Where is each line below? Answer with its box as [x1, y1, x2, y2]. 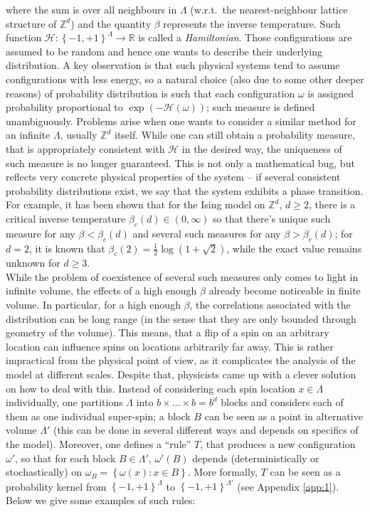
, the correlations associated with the [189, 297, 351, 312]
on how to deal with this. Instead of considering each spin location [6, 380, 295, 395]
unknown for [6, 255, 60, 270]
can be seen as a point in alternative [204, 408, 363, 423]
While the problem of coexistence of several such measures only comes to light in [6, 269, 359, 284]
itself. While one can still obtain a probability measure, [115, 127, 355, 142]
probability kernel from [6, 479, 107, 494]
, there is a [308, 197, 356, 212]
